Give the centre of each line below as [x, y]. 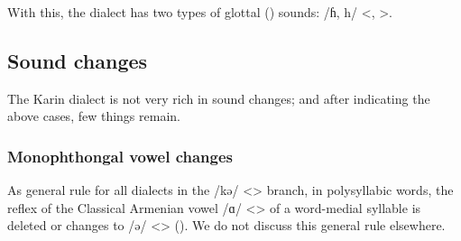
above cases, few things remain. [94, 116]
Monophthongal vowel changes [120, 156]
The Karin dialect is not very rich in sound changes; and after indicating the [219, 98]
